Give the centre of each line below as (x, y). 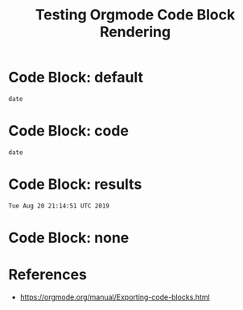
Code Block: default (76, 77)
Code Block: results (75, 184)
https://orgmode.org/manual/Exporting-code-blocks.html (115, 297)
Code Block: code (68, 131)
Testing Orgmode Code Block (135, 15)
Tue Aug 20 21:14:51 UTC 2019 (59, 206)
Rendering (135, 32)
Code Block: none (69, 238)
